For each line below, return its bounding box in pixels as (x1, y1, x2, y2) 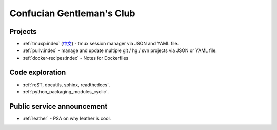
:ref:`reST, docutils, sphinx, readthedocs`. (22, 82, 110, 88)
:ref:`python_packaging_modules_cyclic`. (22, 89, 109, 95)
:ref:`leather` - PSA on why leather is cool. (22, 115, 111, 122)
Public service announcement (9, 102, 108, 111)
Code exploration (9, 68, 66, 76)
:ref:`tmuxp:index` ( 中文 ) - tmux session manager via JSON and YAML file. (22, 41, 179, 47)
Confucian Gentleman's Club (9, 8, 135, 19)
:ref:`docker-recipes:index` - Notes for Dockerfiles (22, 55, 129, 61)
